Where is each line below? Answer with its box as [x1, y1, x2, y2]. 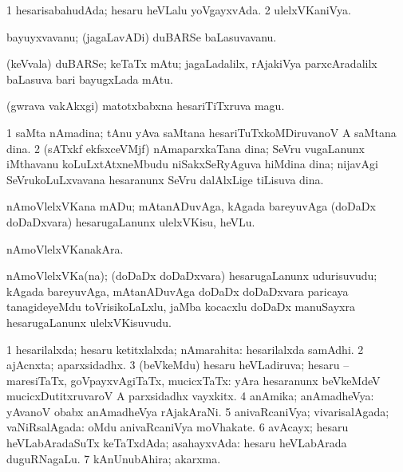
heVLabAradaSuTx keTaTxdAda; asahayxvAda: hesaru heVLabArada [6, 435, 347, 451]
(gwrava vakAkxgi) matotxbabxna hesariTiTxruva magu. [6, 97, 285, 114]
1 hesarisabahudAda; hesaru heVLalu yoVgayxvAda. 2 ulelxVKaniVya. [6, 2, 351, 18]
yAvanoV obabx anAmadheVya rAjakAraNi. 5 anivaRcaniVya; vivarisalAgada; [6, 403, 389, 419]
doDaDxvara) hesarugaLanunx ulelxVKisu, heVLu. [6, 213, 255, 230]
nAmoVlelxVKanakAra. [6, 240, 124, 257]
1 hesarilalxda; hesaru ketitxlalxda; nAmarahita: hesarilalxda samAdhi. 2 [6, 340, 364, 357]
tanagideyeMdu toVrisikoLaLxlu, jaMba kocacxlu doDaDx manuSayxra [6, 298, 355, 315]
